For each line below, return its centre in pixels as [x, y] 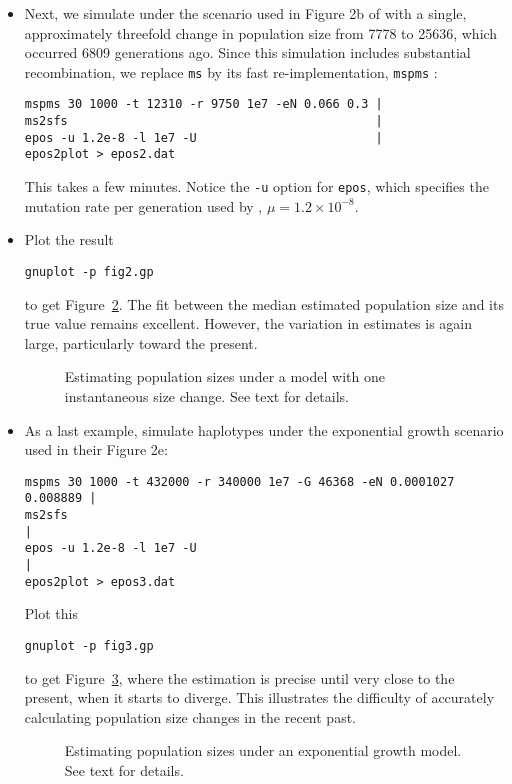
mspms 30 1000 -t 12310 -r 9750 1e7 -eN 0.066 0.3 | [203, 104]
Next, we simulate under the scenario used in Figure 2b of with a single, [245, 13]
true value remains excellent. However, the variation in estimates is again [248, 323]
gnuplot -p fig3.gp [89, 645]
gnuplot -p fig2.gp [89, 271]
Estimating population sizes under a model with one [224, 376]
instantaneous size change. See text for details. [207, 395]
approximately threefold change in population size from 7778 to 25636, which [261, 32]
